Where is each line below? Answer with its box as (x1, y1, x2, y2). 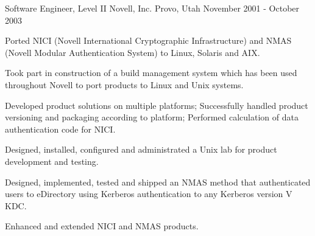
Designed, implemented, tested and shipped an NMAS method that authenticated (5, 175, 311, 188)
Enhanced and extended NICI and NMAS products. (5, 220, 199, 232)
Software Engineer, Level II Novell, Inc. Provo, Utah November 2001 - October (5, 2, 300, 14)
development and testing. (5, 154, 99, 167)
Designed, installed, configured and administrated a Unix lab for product (5, 143, 277, 156)
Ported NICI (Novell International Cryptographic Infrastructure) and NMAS (5, 34, 292, 47)
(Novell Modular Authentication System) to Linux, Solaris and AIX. (5, 46, 260, 58)
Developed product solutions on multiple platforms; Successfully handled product (5, 99, 308, 111)
